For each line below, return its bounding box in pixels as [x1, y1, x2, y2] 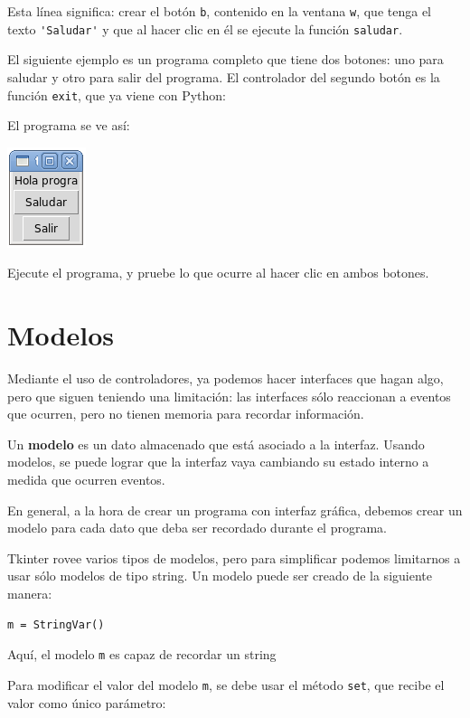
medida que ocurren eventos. [7, 470, 165, 489]
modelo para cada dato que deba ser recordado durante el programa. [7, 518, 387, 537]
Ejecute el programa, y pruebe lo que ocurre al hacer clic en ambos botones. [7, 263, 429, 282]
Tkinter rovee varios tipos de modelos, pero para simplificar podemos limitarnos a [7, 548, 461, 567]
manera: [7, 584, 52, 602]
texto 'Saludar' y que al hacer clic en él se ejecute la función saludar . [7, 19, 403, 38]
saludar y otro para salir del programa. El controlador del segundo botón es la [7, 67, 440, 86]
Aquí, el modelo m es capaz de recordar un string [7, 645, 277, 664]
